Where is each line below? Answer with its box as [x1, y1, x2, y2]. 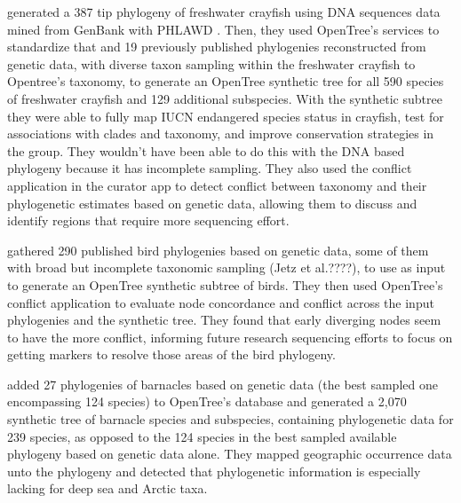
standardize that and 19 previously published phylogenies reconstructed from [7, 37, 426, 56]
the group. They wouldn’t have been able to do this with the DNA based [7, 141, 405, 160]
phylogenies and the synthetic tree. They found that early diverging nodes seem [7, 310, 441, 329]
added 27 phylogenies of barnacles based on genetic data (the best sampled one [7, 374, 438, 393]
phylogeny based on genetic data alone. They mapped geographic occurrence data [7, 444, 452, 463]
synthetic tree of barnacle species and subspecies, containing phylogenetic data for [7, 410, 454, 428]
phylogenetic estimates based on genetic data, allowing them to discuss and [7, 193, 417, 212]
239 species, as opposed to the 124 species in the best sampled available [7, 427, 397, 445]
